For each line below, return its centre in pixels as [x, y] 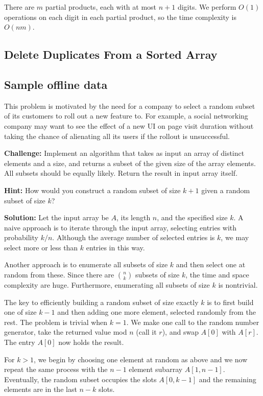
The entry [20, 342]
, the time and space [217, 275]
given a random [226, 190]
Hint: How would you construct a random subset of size [92, 190]
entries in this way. [115, 247]
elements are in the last [41, 389]
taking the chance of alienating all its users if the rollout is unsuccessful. [117, 136]
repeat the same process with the [56, 369]
